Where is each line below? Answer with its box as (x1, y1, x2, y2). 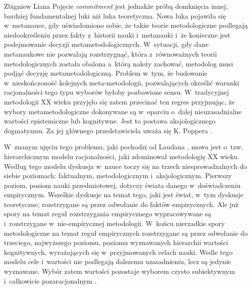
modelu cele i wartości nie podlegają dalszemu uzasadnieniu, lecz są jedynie (4, 256, 231, 267)
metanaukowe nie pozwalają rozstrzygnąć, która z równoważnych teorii (4, 48, 217, 59)
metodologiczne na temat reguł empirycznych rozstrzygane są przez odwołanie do (4, 227, 248, 238)
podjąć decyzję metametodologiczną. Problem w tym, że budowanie (4, 68, 207, 78)
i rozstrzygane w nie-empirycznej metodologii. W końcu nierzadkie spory (4, 218, 225, 228)
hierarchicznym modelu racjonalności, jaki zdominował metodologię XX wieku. (4, 151, 240, 161)
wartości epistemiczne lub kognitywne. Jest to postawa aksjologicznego (4, 116, 216, 126)
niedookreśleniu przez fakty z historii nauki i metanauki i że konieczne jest (4, 29, 230, 40)
